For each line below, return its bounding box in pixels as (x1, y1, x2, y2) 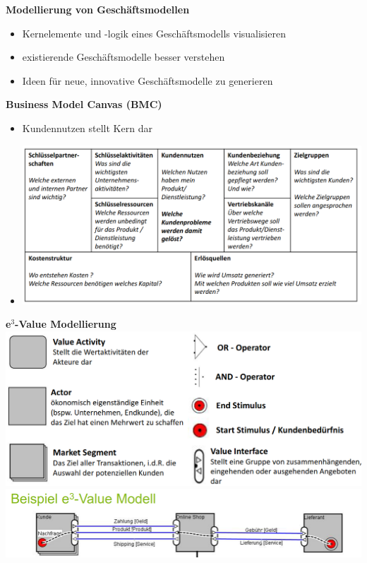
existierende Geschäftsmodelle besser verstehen (22, 49, 225, 64)
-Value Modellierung (15, 316, 116, 331)
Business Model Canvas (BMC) (6, 97, 162, 112)
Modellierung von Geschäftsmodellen (6, 2, 190, 16)
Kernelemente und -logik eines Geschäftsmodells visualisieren (22, 25, 286, 40)
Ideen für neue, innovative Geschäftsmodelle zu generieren (22, 73, 273, 88)
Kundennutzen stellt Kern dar (22, 120, 152, 135)
